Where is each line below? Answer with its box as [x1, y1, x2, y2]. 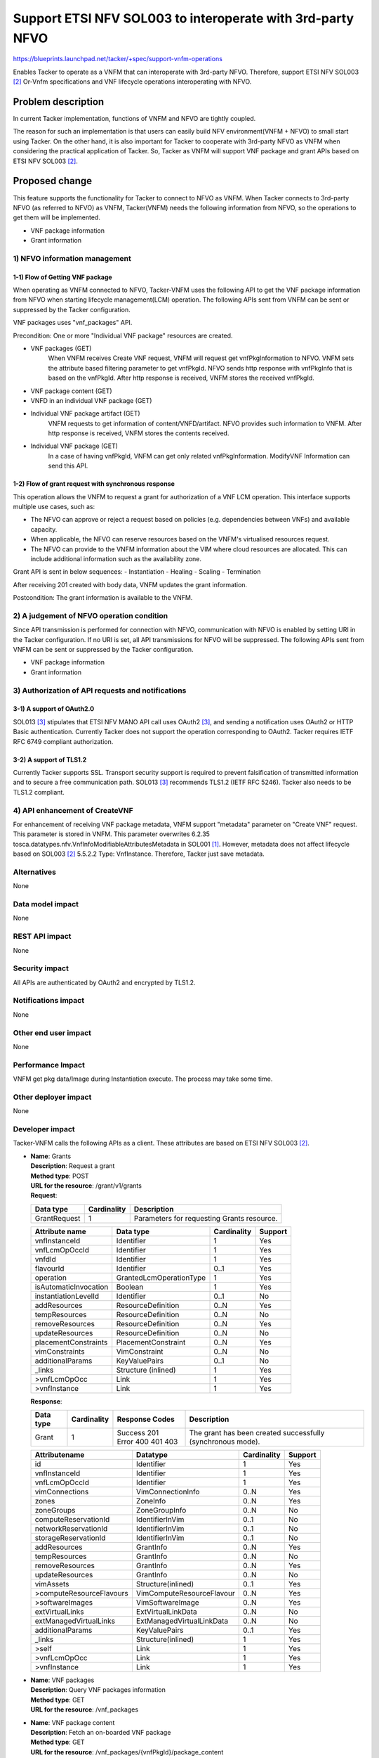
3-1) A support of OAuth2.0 [13, 705, 95, 713]
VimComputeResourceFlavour [135, 1589, 235, 1598]
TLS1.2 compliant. [13, 788, 65, 796]
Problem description [13, 96, 105, 108]
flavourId [34, 1263, 65, 1273]
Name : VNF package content [30, 1718, 115, 1726]
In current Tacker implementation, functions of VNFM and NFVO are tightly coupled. [13, 115, 256, 123]
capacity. [30, 525, 58, 534]
